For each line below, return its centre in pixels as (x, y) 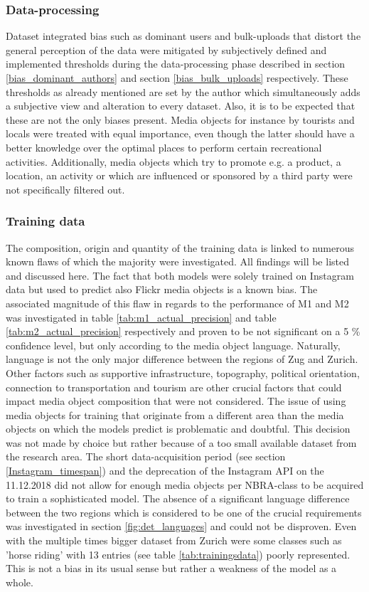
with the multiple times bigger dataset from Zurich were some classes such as (174, 540)
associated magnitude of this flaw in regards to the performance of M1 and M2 (177, 303)
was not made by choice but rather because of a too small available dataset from (181, 442)
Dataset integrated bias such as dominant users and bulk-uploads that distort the (183, 36)
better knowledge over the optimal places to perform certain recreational (164, 147)
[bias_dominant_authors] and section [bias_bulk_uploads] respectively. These (177, 78)
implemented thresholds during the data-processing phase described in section (176, 64)
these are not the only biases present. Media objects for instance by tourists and (180, 119)
